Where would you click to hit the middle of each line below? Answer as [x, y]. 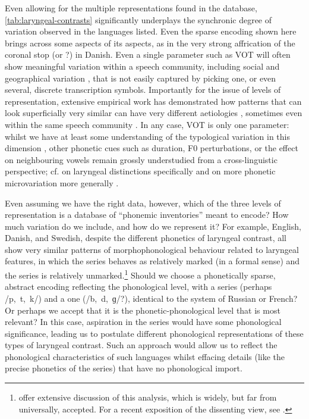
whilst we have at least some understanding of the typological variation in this [147, 136]
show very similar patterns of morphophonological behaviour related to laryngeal [152, 249]
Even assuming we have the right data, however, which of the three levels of [143, 203]
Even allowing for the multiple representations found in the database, [131, 8]
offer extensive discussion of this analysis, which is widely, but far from [148, 397]
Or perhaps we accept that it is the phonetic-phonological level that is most [143, 310]
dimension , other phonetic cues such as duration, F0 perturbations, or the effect [152, 148]
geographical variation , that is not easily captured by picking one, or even [141, 78]
